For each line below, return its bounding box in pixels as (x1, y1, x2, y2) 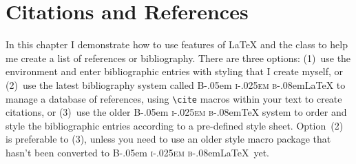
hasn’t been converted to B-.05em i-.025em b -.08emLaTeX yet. (6, 145, 269, 159)
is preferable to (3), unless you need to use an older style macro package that (6, 132, 331, 146)
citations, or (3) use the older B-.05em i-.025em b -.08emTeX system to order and (6, 105, 347, 119)
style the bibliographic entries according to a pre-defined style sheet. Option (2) (6, 118, 344, 132)
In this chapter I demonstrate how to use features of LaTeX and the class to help (6, 37, 348, 52)
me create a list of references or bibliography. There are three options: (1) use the (6, 50, 351, 65)
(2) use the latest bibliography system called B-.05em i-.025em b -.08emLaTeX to (6, 77, 346, 92)
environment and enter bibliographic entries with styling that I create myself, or (6, 64, 344, 79)
